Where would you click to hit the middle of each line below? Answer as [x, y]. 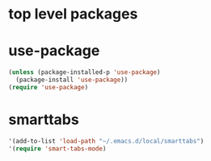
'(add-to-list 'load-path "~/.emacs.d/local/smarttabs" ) [106, 141]
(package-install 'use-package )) [72, 80]
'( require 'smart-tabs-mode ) [57, 149]
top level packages [73, 14]
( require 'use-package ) [49, 87]
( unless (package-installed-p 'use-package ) [84, 72]
